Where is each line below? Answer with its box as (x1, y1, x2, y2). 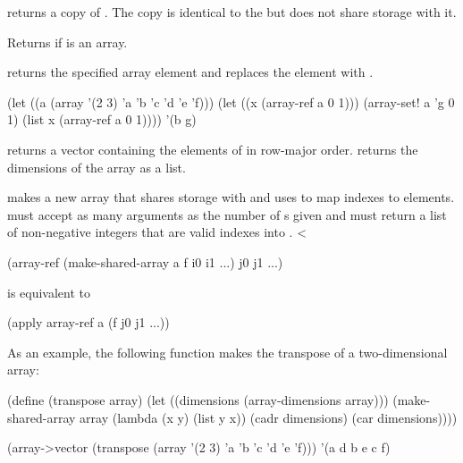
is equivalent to (7, 282, 91, 301)
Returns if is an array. (7, 32, 128, 51)
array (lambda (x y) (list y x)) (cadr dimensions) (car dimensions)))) (80, 408, 458, 426)
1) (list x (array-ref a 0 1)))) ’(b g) (7, 110, 197, 129)
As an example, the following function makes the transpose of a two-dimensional (7, 342, 448, 361)
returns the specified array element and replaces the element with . (7, 63, 374, 81)
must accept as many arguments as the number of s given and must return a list (7, 205, 447, 223)
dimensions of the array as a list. (7, 157, 186, 176)
